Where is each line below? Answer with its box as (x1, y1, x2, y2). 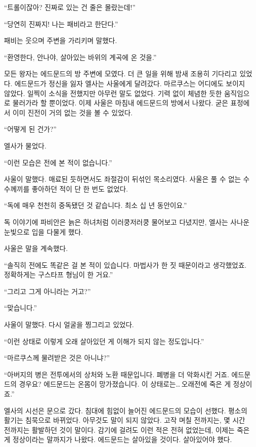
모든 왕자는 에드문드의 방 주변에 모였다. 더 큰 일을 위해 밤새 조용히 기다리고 (4, 68, 237, 79)
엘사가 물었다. (4, 140, 46, 150)
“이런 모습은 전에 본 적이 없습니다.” (4, 157, 112, 167)
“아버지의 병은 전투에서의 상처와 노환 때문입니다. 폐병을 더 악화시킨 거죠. (4, 369, 229, 379)
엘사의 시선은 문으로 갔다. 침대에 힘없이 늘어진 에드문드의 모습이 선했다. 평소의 (4, 405, 248, 415)
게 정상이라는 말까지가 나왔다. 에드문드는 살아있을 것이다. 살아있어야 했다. (4, 434, 232, 445)
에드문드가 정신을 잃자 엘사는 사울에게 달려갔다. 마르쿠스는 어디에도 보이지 (14, 78, 245, 88)
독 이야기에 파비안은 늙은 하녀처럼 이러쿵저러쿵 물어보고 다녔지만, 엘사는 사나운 (4, 216, 250, 227)
